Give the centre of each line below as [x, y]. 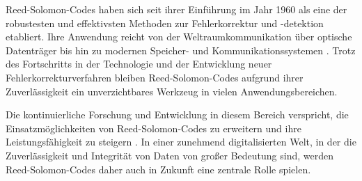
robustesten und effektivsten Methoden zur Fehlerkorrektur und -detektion [165, 23]
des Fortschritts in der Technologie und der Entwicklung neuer [139, 64]
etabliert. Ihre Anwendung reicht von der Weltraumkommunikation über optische [179, 37]
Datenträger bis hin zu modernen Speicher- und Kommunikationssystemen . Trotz [181, 50]
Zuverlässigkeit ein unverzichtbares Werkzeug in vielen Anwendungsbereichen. [172, 91]
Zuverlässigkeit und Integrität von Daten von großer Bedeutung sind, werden [170, 155]
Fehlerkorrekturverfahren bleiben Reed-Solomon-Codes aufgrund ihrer [155, 77]
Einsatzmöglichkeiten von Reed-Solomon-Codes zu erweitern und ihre [154, 128]
